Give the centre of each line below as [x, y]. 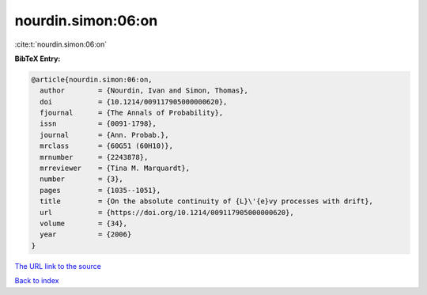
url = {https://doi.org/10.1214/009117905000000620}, [167, 212]
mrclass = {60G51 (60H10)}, [107, 146]
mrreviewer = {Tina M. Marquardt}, [115, 168]
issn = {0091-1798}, [98, 124]
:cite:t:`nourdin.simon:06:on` [60, 44]
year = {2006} [86, 234]
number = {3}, [82, 179]
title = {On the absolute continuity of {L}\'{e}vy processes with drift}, [206, 201]
